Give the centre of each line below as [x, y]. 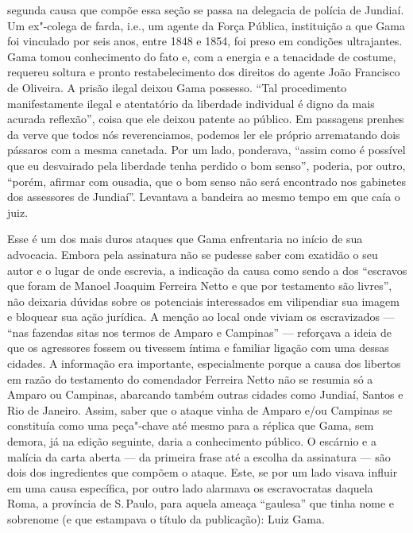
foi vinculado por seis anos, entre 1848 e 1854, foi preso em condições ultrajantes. [205, 41]
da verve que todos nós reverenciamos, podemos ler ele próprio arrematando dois [204, 134]
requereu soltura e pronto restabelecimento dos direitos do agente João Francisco [204, 72]
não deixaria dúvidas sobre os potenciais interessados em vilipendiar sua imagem [203, 301]
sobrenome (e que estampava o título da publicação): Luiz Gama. [166, 519]
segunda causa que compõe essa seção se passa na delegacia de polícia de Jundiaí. [206, 10]
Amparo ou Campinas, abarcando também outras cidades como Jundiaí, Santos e [205, 394]
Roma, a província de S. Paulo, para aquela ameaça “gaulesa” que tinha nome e [201, 503]
